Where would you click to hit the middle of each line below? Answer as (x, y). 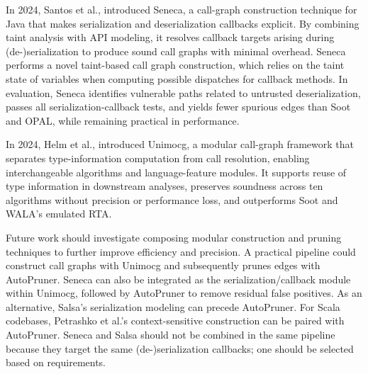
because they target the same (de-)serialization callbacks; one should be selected (180, 348)
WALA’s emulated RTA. (59, 214)
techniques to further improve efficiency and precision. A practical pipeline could (181, 251)
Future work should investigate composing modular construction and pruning (174, 237)
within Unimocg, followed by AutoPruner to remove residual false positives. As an (184, 293)
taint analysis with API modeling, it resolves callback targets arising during (170, 37)
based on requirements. (56, 362)
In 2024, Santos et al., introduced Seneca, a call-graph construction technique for (182, 9)
